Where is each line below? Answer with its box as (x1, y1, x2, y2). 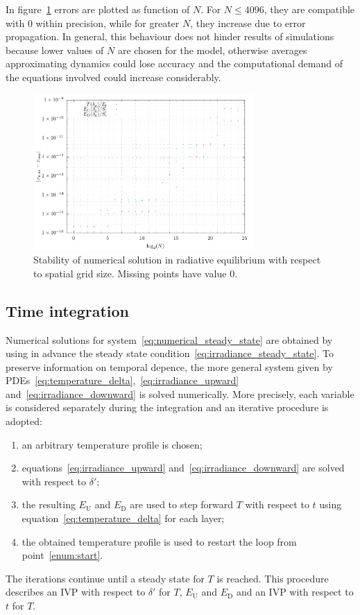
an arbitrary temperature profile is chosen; (22, 437, 203, 451)
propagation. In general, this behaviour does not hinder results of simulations (6, 29, 334, 44)
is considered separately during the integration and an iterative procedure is (6, 400, 329, 415)
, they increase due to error (190, 15, 306, 30)
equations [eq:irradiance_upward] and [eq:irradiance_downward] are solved (22, 460, 345, 475)
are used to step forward (130, 497, 234, 512)
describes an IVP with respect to (6, 584, 146, 599)
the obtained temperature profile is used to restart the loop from (22, 534, 297, 548)
